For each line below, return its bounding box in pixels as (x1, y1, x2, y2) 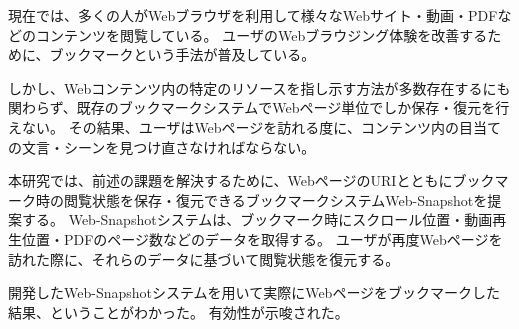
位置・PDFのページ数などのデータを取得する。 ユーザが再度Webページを (21, 228, 503, 249)
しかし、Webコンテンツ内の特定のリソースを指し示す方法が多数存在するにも (8, 77, 511, 98)
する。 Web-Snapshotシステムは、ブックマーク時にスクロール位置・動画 (21, 209, 493, 230)
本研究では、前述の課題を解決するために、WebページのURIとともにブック (8, 170, 495, 191)
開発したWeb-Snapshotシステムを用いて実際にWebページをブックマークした (8, 282, 501, 303)
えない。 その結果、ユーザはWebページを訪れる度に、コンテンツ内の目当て (8, 116, 501, 137)
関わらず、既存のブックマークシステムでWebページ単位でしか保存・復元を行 (8, 97, 510, 118)
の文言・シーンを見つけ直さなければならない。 (8, 136, 316, 157)
